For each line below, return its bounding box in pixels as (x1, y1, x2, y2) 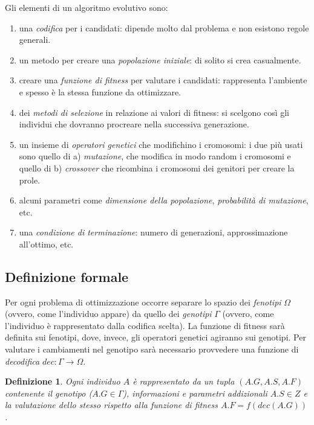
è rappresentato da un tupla (132, 375, 235, 388)
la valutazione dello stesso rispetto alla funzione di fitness (5, 398, 218, 411)
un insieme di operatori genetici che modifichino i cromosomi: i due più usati (19, 138, 303, 150)
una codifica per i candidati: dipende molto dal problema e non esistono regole (19, 21, 309, 34)
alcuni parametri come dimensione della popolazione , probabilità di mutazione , (19, 194, 309, 206)
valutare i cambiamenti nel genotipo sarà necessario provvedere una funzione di (5, 343, 299, 356)
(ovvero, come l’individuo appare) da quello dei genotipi (5, 307, 212, 320)
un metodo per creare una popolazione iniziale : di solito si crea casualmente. (19, 53, 301, 66)
